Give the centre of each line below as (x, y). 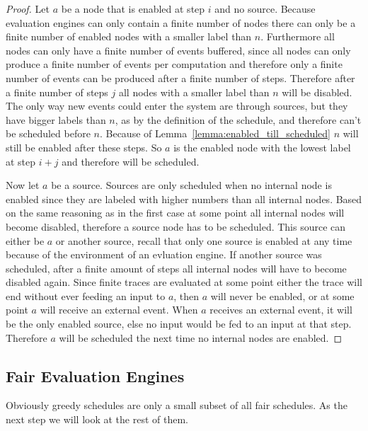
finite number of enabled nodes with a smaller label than (129, 36)
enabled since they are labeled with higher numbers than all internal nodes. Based (184, 199)
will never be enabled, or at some (282, 295)
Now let (23, 185)
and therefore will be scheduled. (131, 161)
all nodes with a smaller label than (194, 92)
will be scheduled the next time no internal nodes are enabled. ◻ (201, 337)
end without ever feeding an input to (86, 295)
